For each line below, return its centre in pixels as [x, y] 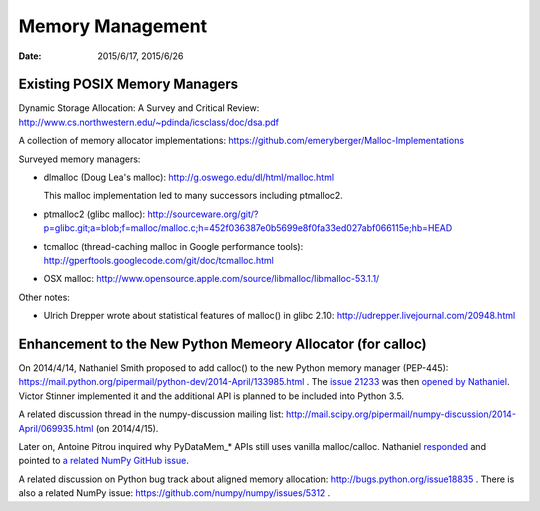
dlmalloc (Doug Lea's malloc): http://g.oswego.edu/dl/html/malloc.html [189, 177]
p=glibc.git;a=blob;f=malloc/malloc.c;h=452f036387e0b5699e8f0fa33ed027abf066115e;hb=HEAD [248, 228]
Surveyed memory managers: [79, 159]
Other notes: [44, 297]
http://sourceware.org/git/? [202, 214]
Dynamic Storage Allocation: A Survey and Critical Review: [139, 108]
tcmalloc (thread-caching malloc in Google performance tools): [173, 246]
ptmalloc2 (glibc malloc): [94, 214]
